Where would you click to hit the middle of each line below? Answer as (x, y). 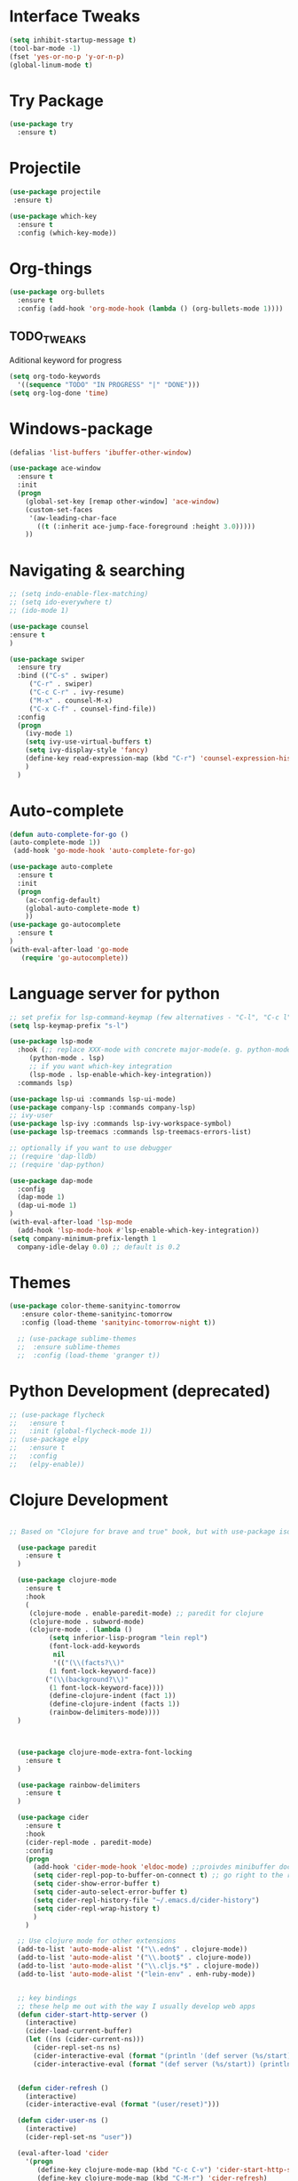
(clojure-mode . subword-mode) (86, 1622)
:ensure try (39, 668)
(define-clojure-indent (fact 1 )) (112, 1696)
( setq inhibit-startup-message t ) (73, 40)
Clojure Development (89, 1500)
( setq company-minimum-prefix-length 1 (83, 1238)
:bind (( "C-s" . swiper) (63, 676)
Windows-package (81, 428)
